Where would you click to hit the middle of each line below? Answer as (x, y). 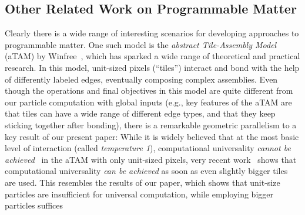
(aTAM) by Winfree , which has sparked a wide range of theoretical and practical (152, 56)
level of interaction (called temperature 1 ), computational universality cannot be (148, 148)
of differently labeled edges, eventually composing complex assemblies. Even (141, 79)
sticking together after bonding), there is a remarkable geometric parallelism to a (151, 124)
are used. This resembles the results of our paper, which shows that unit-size (143, 182)
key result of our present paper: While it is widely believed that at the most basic (152, 136)
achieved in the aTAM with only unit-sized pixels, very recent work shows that (151, 159)
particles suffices (34, 205)
